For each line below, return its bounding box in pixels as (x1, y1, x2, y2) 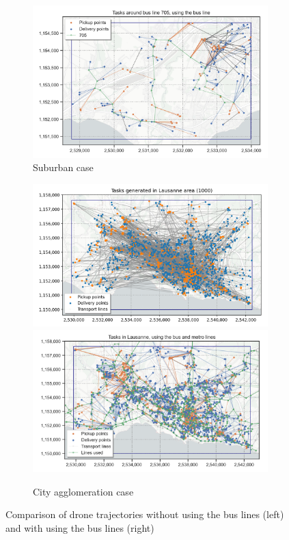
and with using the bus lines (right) (5, 520, 154, 535)
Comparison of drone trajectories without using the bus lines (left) (5, 507, 284, 522)
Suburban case (33, 160, 94, 175)
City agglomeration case (33, 484, 134, 498)
